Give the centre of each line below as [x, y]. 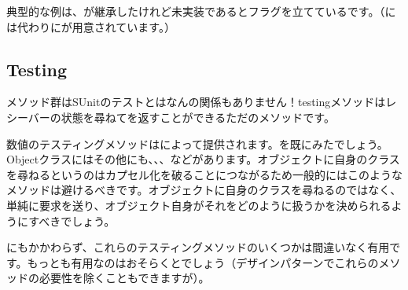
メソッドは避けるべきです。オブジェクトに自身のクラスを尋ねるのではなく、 [204, 190]
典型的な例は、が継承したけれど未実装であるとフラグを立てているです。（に [201, 11]
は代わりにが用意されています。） [91, 26]
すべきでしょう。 [72, 220]
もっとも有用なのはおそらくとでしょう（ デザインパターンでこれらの [203, 262]
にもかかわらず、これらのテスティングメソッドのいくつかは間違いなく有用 [198, 247]
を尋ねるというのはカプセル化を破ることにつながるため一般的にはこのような [204, 174]
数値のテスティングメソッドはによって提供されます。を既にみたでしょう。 [197, 143]
